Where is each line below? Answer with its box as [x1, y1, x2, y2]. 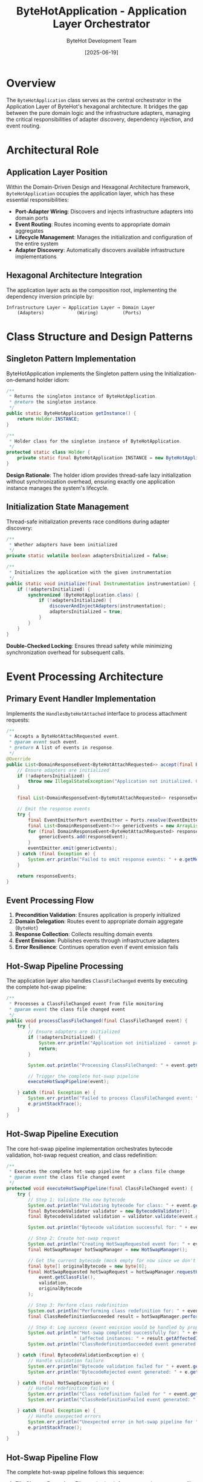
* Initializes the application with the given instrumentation [8, 569, 172, 575]
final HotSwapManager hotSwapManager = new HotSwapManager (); [28, 1246, 188, 1252]
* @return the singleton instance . [8, 399, 98, 406]
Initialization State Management [6, 502, 129, 512]
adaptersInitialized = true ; [49, 609, 123, 615]
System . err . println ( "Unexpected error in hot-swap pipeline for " [28, 1419, 199, 1425]
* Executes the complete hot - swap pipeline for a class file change [8, 1168, 185, 1175]
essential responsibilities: [6, 196, 69, 203]
